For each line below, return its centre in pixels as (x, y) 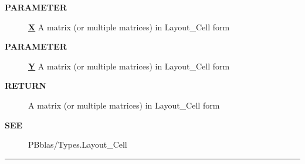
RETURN (26, 86)
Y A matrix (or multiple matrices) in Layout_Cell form (129, 66)
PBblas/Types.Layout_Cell (78, 144)
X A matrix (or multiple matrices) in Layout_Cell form (129, 27)
